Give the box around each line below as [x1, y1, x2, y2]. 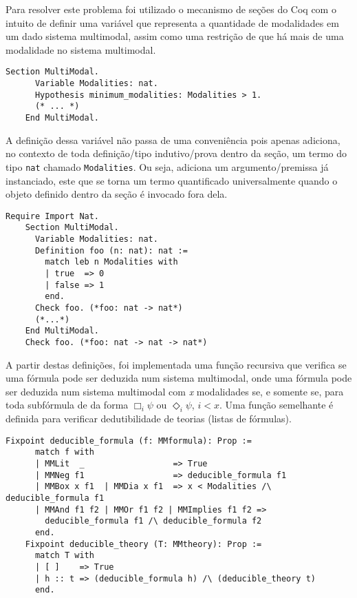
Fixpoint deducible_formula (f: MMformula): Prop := [6, 435, 252, 446]
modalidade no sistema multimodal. [6, 42, 156, 56]
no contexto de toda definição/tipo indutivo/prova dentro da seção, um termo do [6, 146, 347, 161]
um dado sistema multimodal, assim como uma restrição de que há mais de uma [6, 29, 344, 43]
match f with [34, 447, 94, 457]
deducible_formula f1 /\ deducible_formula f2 [45, 516, 262, 526]
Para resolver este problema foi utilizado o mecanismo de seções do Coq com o [6, 2, 336, 16]
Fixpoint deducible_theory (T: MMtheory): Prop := [25, 539, 262, 549]
